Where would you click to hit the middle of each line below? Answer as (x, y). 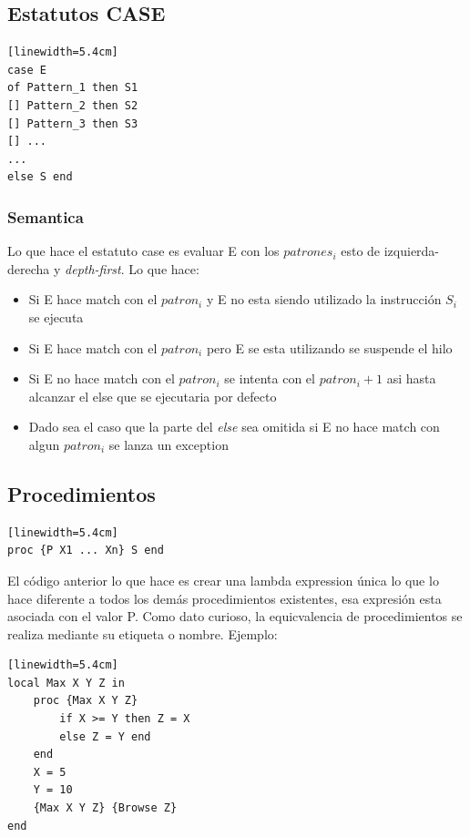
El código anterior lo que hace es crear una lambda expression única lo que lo (223, 580)
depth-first (93, 268)
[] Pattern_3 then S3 (73, 123)
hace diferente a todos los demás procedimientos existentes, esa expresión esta (225, 598)
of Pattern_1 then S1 (73, 88)
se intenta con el (270, 378)
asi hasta (411, 378)
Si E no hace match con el (102, 378)
